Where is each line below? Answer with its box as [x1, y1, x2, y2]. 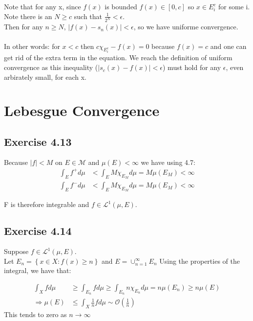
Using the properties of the [159, 255, 240, 266]
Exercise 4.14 [4, 223, 72, 238]
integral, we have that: [4, 265, 71, 275]
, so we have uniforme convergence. [133, 22, 238, 32]
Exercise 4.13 [4, 134, 72, 149]
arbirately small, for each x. [4, 71, 86, 82]
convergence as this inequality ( [4, 62, 98, 72]
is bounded [105, 1, 137, 11]
